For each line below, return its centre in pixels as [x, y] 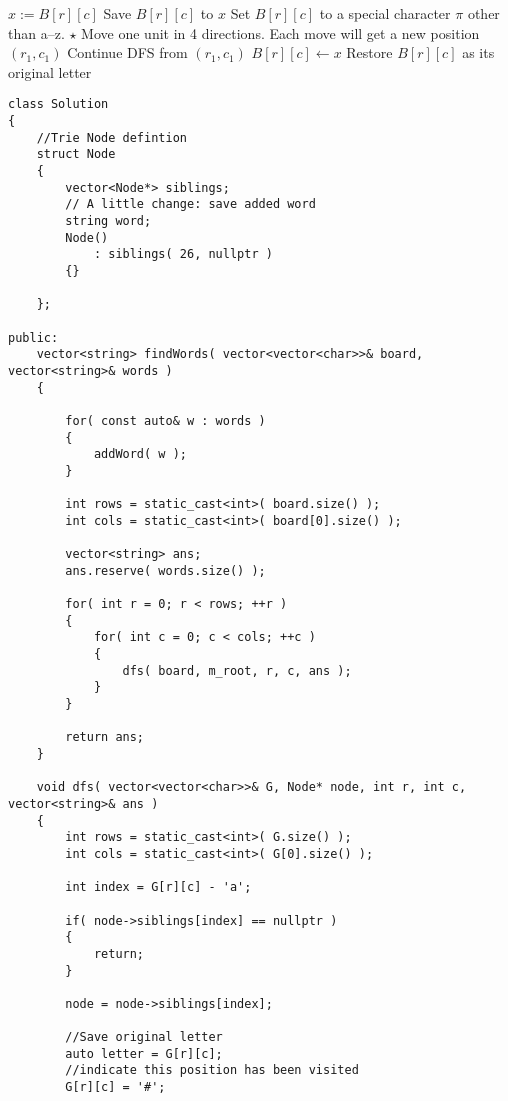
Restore [369, 52]
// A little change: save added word [190, 204]
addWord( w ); [140, 454]
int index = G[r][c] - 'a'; [158, 887]
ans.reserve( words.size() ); [165, 570]
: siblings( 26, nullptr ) [183, 254]
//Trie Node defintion [111, 137]
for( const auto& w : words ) [165, 420]
